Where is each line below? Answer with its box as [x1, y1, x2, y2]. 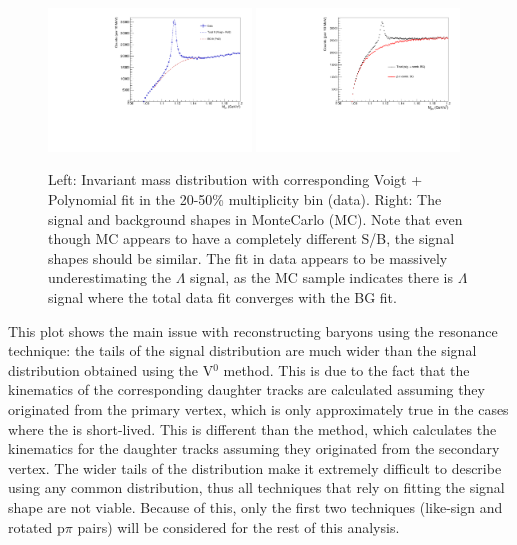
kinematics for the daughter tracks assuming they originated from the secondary [8, 438, 500, 459]
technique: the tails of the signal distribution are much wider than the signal [8, 340, 477, 361]
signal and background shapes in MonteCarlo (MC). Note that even [48, 208, 463, 229]
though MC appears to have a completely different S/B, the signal [48, 228, 455, 249]
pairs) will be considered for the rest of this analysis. [77, 516, 400, 537]
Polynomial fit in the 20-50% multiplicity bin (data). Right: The [48, 189, 442, 210]
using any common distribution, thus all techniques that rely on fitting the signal [8, 477, 505, 498]
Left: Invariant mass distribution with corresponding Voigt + [48, 169, 423, 190]
